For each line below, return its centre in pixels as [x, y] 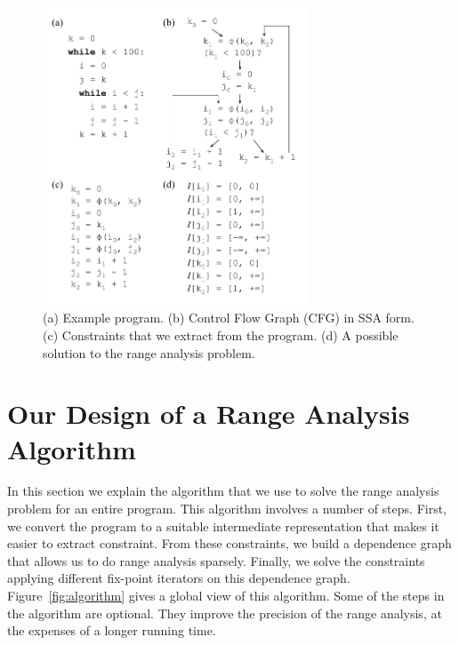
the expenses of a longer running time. [112, 630]
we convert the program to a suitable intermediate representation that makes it [223, 526]
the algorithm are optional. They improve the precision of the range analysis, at [225, 613]
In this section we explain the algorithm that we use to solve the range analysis [223, 491]
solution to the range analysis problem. [149, 352]
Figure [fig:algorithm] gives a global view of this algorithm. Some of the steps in [226, 596]
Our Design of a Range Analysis [209, 414]
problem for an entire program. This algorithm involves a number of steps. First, [227, 509]
